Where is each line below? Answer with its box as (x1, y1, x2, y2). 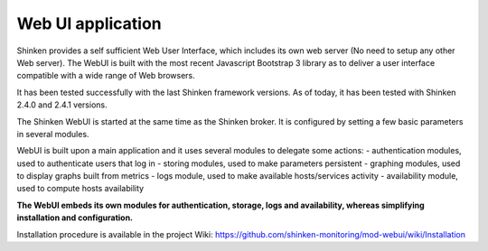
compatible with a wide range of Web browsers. (16, 70, 196, 81)
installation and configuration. (16, 212, 134, 223)
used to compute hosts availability (16, 183, 145, 194)
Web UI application (16, 14, 162, 33)
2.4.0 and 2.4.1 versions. (16, 99, 108, 110)
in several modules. (16, 128, 89, 139)
